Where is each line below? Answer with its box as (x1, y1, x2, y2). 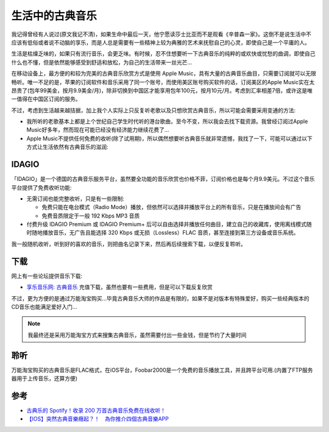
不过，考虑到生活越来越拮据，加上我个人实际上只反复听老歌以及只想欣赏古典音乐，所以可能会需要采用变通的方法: (11, 107, 296, 114)
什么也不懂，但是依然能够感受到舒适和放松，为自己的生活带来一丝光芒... (11, 58, 193, 66)
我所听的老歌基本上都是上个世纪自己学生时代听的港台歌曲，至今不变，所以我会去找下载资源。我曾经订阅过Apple (26, 118, 308, 125)
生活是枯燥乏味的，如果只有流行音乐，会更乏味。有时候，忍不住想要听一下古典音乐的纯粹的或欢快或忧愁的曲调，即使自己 (11, 50, 316, 57)
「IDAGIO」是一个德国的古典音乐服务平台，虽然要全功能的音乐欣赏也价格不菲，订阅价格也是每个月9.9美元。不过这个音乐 (11, 175, 315, 183)
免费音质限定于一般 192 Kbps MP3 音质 (41, 212, 140, 219)
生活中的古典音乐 (11, 9, 97, 23)
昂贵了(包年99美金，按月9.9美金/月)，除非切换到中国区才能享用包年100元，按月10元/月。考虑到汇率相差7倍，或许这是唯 (11, 87, 313, 94)
